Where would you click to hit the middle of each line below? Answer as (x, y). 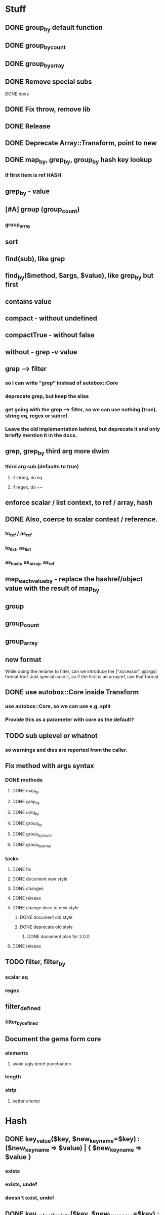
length (13, 1077)
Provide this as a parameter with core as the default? (70, 719)
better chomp (26, 1101)
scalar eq (17, 977)
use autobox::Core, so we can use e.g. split (58, 706)
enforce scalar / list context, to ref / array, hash (79, 503)
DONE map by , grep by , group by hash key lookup (79, 161)
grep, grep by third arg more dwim (57, 452)
